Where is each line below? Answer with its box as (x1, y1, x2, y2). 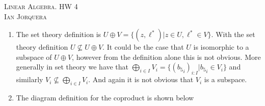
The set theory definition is (16, 29, 101, 40)
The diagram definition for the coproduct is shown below (16, 92, 194, 102)
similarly (16, 74, 43, 85)
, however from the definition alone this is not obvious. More (72, 51, 261, 62)
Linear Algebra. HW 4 (4, 1, 78, 11)
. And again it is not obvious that (88, 74, 194, 85)
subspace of (16, 51, 52, 62)
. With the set (211, 29, 255, 40)
